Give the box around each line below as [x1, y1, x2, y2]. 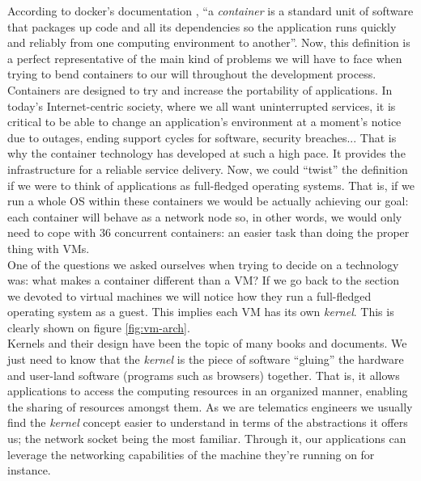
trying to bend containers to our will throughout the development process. [7, 65, 376, 82]
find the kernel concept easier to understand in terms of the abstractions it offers [7, 414, 408, 431]
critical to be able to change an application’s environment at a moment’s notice [7, 113, 402, 130]
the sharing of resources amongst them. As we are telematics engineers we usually [7, 398, 413, 415]
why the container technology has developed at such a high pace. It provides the [7, 145, 406, 162]
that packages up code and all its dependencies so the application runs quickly [7, 18, 397, 35]
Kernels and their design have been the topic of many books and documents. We [7, 335, 407, 352]
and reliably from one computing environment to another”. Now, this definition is [7, 34, 410, 51]
